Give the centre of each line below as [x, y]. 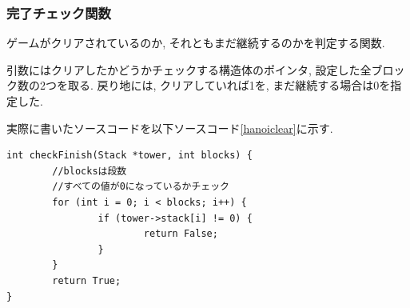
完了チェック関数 [59, 12]
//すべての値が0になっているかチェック [141, 187]
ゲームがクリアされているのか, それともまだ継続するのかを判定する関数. [196, 43]
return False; [181, 234]
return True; [87, 280]
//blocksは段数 [90, 171]
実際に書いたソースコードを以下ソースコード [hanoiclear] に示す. [170, 128]
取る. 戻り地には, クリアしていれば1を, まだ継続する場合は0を [229, 85]
